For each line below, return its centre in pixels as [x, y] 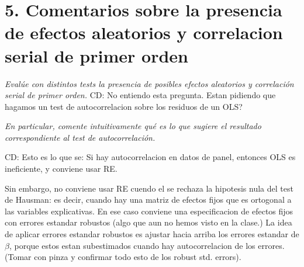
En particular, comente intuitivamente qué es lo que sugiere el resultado [133, 126]
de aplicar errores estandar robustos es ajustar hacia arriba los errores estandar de [152, 234]
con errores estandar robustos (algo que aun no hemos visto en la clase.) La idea [148, 222]
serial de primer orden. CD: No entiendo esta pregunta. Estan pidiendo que [140, 95]
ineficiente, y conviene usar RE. [61, 169]
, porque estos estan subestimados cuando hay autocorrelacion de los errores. [147, 245]
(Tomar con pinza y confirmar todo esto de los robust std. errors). [123, 257]
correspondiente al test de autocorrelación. [80, 137]
